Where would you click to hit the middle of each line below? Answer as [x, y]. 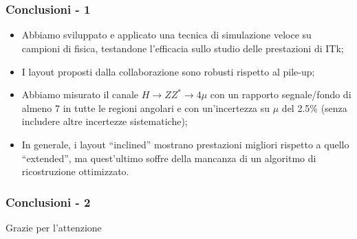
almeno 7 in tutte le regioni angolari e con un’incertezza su [146, 107]
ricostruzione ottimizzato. [75, 171]
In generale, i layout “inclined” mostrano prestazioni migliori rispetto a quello [185, 145]
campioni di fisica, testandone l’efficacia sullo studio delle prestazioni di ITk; [183, 48]
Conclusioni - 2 [48, 202]
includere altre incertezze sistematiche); [105, 121]
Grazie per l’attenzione [54, 228]
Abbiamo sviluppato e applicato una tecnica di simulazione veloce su [166, 35]
